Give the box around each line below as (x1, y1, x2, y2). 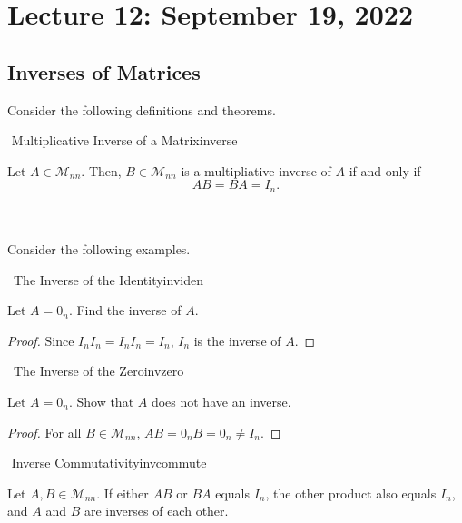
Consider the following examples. (7, 240, 191, 258)
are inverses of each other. (84, 501, 229, 520)
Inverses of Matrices (7, 57, 201, 85)
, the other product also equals (265, 483, 437, 502)
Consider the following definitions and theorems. (7, 100, 276, 119)
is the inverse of (193, 331, 281, 350)
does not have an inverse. (151, 391, 291, 410)
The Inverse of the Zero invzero (13, 361, 184, 380)
